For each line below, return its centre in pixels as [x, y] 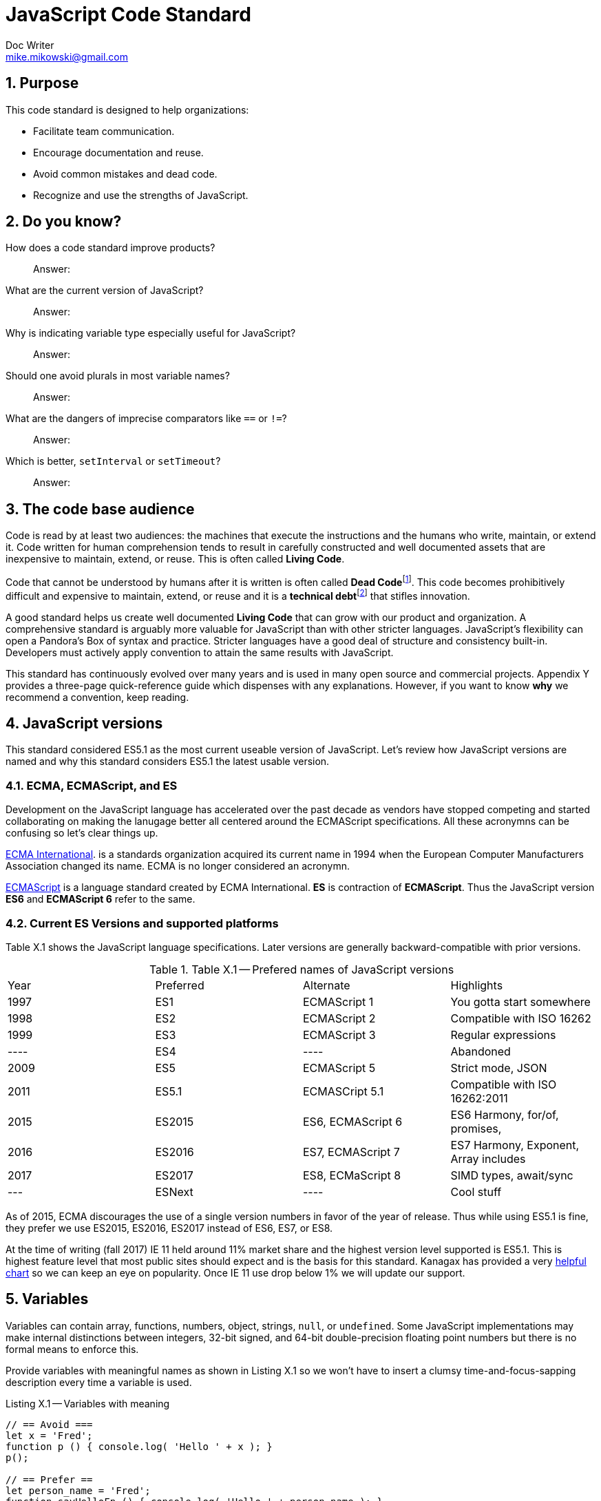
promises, [476, 1128]
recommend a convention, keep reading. [97, 697]
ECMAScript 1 [338, 1001]
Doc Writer [30, 45]
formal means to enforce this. [72, 1349]
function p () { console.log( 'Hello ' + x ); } [139, 1446]
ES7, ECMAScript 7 [351, 1152]
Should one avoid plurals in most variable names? [118, 376]
